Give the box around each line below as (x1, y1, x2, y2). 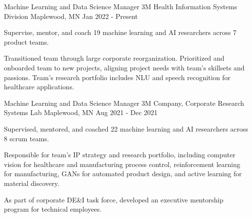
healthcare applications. (4, 82, 74, 92)
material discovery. (4, 178, 60, 188)
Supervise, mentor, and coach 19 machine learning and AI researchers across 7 (4, 27, 236, 37)
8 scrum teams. (4, 133, 49, 143)
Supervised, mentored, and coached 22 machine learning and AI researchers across (4, 123, 249, 134)
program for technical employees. (4, 204, 102, 214)
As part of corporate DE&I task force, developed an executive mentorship (4, 194, 223, 204)
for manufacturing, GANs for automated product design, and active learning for (4, 168, 242, 179)
